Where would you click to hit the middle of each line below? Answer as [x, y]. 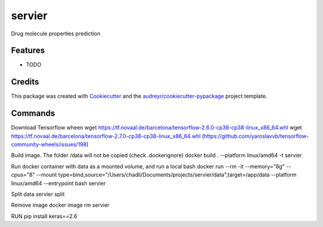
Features [28, 51]
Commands [33, 113]
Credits [25, 82]
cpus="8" [23, 175]
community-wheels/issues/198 [49, 144]
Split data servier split [38, 194]
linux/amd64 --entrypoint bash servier [58, 183]
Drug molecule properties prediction [56, 34]
